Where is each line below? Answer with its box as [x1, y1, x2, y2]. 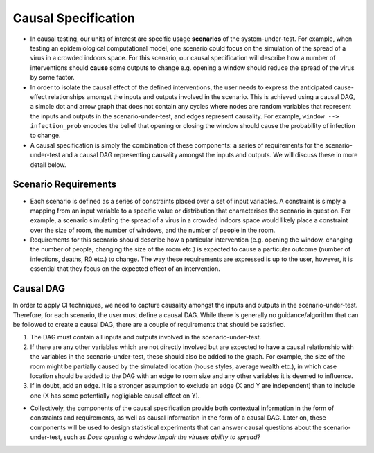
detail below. [30, 160, 66, 169]
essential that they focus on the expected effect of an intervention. [30, 265, 221, 273]
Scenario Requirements [12, 179, 117, 190]
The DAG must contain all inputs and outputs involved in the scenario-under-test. [30, 333, 262, 341]
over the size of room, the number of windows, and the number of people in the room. [30, 226, 276, 234]
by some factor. [30, 73, 75, 82]
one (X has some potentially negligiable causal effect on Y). [30, 391, 200, 400]
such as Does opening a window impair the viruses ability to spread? [63, 433, 261, 441]
